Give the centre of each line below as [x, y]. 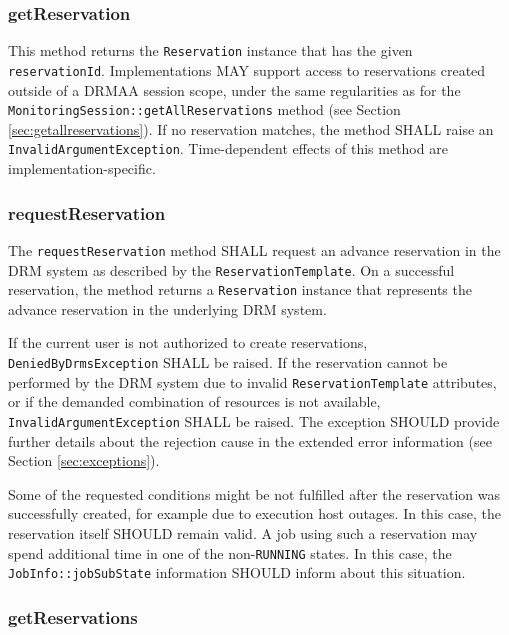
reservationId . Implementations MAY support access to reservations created [247, 69]
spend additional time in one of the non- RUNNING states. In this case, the [230, 552]
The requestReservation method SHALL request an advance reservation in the [254, 249]
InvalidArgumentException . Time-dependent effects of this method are [228, 148]
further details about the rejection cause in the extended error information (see [250, 440]
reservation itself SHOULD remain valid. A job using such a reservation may [243, 532]
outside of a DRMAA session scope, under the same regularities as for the [234, 89]
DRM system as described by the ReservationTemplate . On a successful [231, 269]
